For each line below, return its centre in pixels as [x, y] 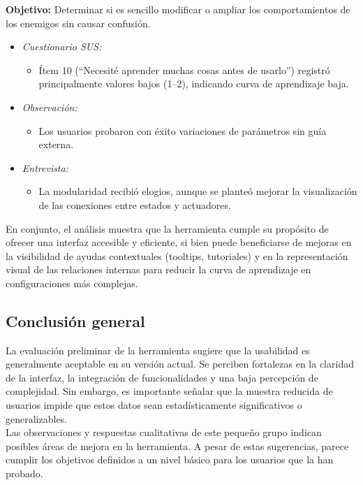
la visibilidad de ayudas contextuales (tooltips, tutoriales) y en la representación [177, 255]
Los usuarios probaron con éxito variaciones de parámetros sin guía [183, 130]
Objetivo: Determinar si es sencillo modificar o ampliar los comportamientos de [178, 9]
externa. [56, 144]
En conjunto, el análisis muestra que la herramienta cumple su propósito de [167, 228]
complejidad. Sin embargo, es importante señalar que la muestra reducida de [169, 391]
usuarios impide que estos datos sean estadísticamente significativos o [154, 405]
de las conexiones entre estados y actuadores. [135, 204]
